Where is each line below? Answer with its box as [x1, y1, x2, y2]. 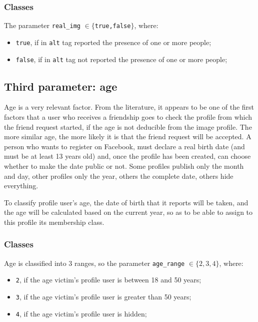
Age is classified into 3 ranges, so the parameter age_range [4, 257, 185, 268]
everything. [4, 180, 38, 191]
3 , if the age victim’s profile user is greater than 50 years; [15, 291, 191, 302]
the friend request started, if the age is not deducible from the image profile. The [4, 121, 252, 132]
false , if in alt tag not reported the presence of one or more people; [15, 54, 227, 64]
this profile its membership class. [4, 216, 104, 227]
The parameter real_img [4, 20, 81, 31]
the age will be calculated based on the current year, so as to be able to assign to [4, 207, 253, 217]
